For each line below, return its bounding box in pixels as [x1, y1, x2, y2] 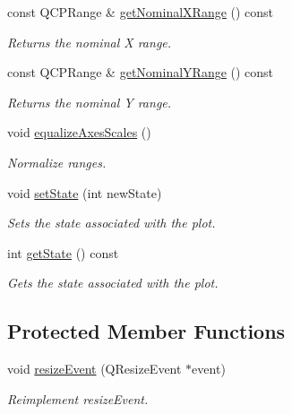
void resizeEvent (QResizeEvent [7, 359, 182, 378]
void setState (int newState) [7, 183, 162, 202]
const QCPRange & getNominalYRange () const [7, 63, 274, 82]
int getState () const [7, 243, 119, 262]
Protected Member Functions [7, 317, 286, 345]
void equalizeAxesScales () [7, 123, 151, 142]
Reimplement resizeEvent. [7, 389, 149, 408]
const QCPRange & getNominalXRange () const [7, 3, 274, 21]
